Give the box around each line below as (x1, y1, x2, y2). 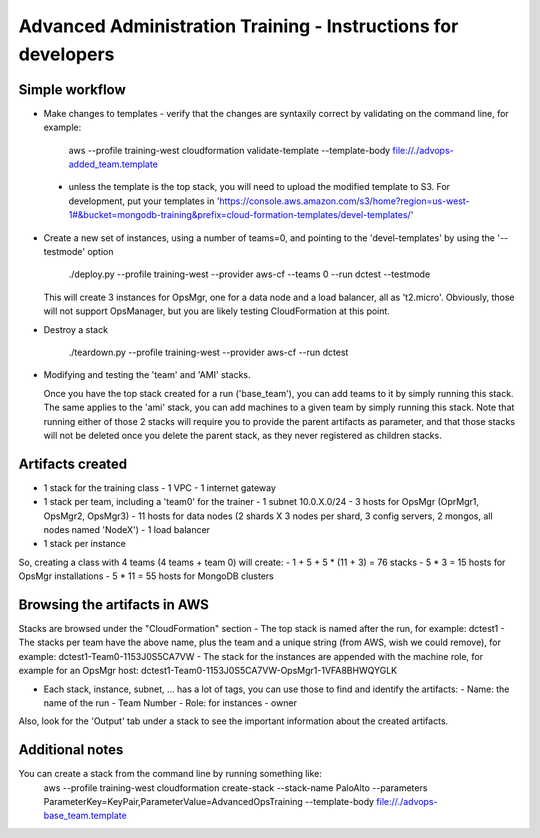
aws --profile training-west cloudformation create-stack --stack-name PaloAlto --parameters (43, 781, 428, 794)
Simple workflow (18, 81, 127, 98)
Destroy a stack (43, 323, 109, 335)
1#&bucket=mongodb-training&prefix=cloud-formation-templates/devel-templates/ (68, 209, 412, 221)
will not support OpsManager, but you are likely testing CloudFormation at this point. (43, 305, 390, 317)
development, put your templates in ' (68, 195, 220, 207)
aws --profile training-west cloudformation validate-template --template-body (68, 144, 391, 156)
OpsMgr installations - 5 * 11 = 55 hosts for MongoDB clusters (18, 570, 274, 582)
